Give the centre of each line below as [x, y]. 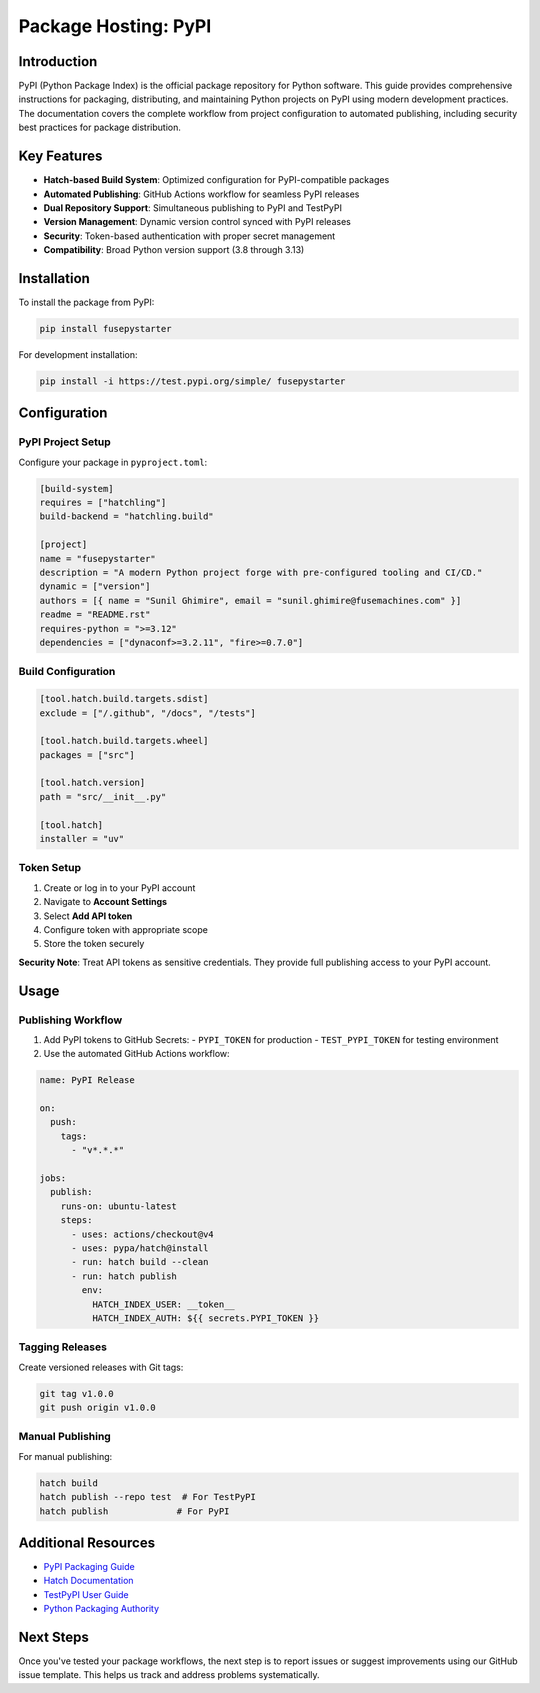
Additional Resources [86, 1542]
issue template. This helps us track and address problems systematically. [169, 1675]
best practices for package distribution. [100, 127]
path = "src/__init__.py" [103, 796]
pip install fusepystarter [105, 328]
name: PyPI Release [87, 1080]
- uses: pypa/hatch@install [140, 1248]
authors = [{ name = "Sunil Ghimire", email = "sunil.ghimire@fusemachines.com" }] [250, 600]
